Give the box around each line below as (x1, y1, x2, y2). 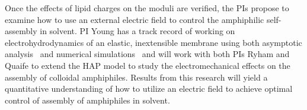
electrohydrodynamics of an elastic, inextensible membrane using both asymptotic (5, 36, 302, 48)
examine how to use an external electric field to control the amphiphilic (5, 13, 264, 25)
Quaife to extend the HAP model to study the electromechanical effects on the (5, 59, 290, 71)
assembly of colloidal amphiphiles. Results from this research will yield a (5, 71, 268, 83)
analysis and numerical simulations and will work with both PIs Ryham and (5, 48, 290, 60)
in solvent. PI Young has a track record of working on (40, 25, 235, 37)
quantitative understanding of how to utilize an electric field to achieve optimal (5, 82, 293, 95)
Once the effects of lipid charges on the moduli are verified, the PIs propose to (5, 2, 289, 14)
